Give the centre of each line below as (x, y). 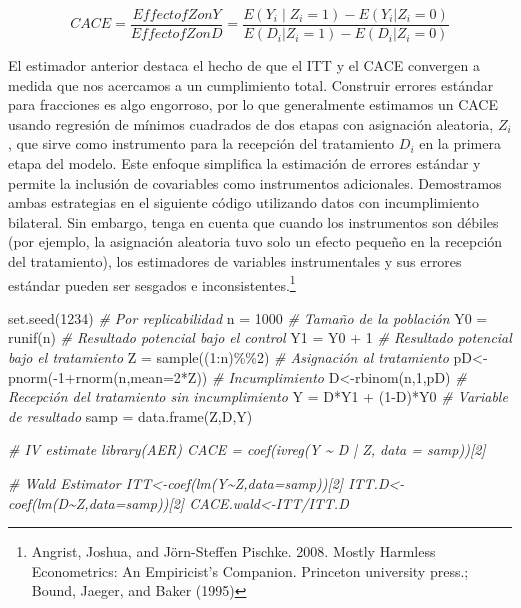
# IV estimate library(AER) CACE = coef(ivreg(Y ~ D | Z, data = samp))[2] (247, 449)
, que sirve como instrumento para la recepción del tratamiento (201, 143)
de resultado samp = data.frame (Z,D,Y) (130, 415)
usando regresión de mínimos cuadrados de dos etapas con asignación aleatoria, (251, 123)
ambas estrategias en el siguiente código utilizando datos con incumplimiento (243, 202)
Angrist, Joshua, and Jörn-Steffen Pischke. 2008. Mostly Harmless (233, 551)
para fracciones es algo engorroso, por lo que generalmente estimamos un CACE (253, 104)
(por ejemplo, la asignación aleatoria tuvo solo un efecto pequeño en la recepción (255, 241)
